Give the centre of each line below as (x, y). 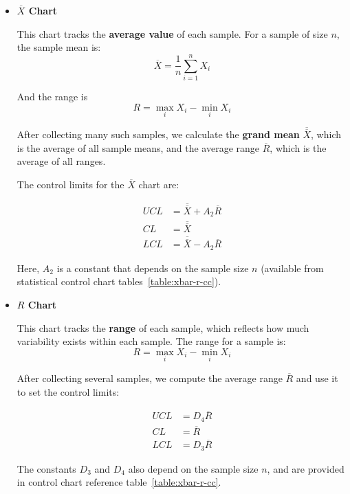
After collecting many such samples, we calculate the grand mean (158, 134)
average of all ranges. (61, 161)
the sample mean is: (59, 47)
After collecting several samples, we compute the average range (150, 378)
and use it (317, 378)
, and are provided (306, 468)
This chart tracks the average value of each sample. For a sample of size (172, 33)
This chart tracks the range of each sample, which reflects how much (163, 327)
